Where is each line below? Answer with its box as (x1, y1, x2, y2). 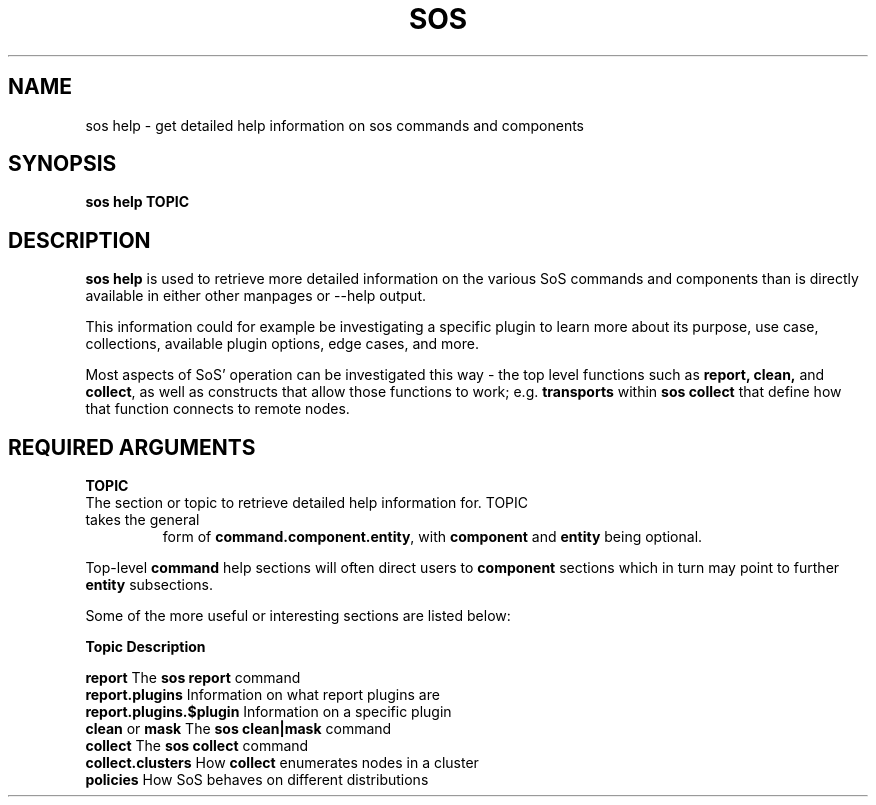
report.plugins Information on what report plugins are (85, 686, 440, 704)
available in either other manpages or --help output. (85, 287, 426, 305)
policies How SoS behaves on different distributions (85, 771, 429, 789)
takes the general (85, 511, 200, 529)
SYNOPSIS (8, 151, 117, 177)
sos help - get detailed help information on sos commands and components (85, 116, 585, 134)
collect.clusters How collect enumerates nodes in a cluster (85, 754, 479, 772)
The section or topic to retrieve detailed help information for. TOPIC (85, 494, 529, 512)
